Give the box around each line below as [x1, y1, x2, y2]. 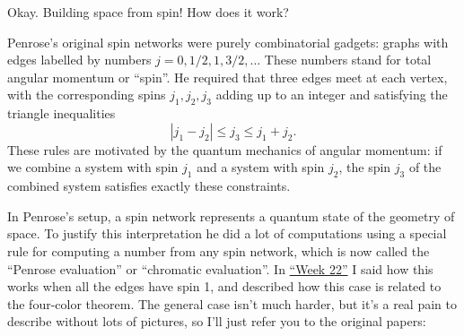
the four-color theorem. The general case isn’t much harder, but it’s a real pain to [7, 294, 457, 313]
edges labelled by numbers [7, 50, 152, 69]
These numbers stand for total [264, 50, 432, 69]
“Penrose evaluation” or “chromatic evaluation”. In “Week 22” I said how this [7, 259, 433, 278]
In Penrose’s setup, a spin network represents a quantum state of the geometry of [7, 206, 455, 225]
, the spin [338, 158, 391, 177]
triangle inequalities [7, 104, 116, 123]
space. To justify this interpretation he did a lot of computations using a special [7, 224, 447, 243]
